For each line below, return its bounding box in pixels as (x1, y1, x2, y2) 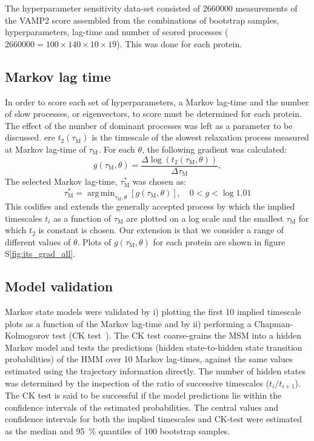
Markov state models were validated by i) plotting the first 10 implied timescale (5, 305, 301, 318)
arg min (87, 188, 115, 197)
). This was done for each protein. (116, 37, 242, 50)
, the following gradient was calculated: (142, 142, 287, 155)
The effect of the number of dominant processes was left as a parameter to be (5, 119, 293, 131)
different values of (5, 235, 71, 248)
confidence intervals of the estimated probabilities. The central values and (5, 400, 279, 413)
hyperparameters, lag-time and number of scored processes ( (5, 25, 229, 38)
